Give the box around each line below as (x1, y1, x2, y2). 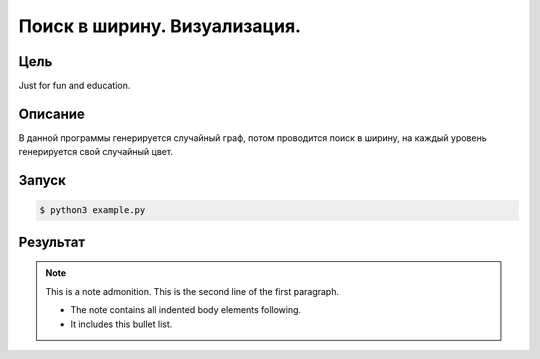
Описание (18, 105, 85, 122)
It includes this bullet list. (70, 318, 173, 330)
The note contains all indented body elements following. (70, 304, 302, 316)
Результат (18, 233, 86, 250)
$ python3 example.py (39, 205, 146, 216)
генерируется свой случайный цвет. (18, 146, 174, 158)
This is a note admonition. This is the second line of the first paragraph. (45, 285, 340, 297)
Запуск (18, 172, 67, 189)
